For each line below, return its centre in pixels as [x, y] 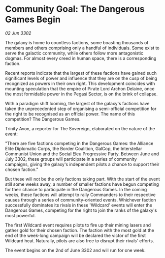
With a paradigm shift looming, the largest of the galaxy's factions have [77, 103]
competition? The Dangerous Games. [43, 119]
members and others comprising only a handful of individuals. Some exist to [82, 48]
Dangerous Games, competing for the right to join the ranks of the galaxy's [81, 210]
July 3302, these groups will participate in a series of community [71, 159]
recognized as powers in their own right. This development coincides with [80, 83]
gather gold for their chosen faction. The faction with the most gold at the [80, 230]
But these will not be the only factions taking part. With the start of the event [82, 179]
